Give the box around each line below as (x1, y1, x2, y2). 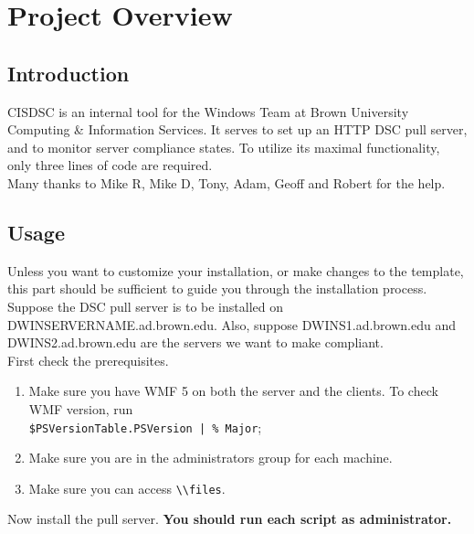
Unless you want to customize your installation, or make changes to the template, (7, 261, 464, 280)
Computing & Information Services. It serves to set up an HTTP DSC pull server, (7, 120, 468, 139)
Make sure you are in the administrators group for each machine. (28, 448, 393, 467)
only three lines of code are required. (7, 155, 213, 175)
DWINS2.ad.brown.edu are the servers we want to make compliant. (7, 333, 384, 352)
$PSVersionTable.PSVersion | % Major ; (28, 417, 262, 436)
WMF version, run (28, 399, 133, 418)
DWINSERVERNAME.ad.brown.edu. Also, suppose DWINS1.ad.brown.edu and (7, 315, 456, 334)
